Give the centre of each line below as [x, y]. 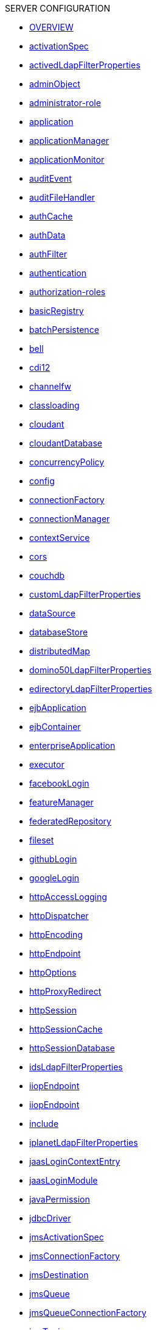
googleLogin [54, 878]
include [44, 1124]
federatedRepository [70, 821]
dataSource [52, 613]
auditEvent [51, 178]
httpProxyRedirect [65, 991]
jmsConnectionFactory [75, 1256]
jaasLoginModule [64, 1180]
